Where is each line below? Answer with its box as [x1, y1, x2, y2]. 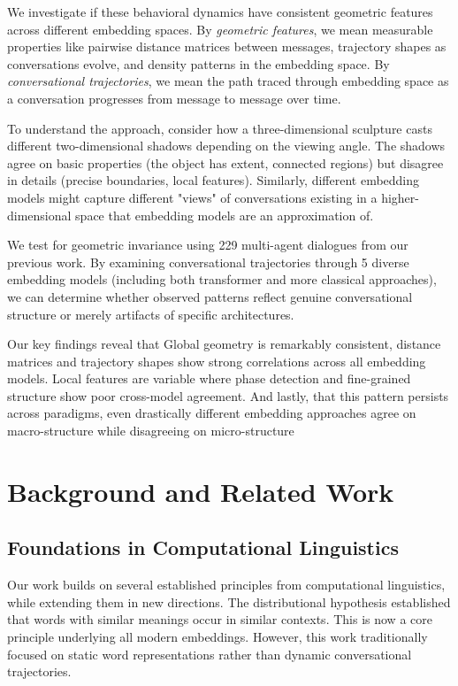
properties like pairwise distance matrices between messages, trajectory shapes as [7, 37, 447, 56]
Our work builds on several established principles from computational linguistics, [7, 575, 446, 594]
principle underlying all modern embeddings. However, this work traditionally [7, 628, 428, 646]
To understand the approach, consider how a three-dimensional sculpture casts [7, 119, 432, 137]
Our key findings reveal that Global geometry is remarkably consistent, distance [7, 335, 441, 353]
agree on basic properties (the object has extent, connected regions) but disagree [7, 153, 444, 172]
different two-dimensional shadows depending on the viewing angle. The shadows [7, 136, 446, 155]
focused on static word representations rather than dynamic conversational [7, 644, 412, 663]
